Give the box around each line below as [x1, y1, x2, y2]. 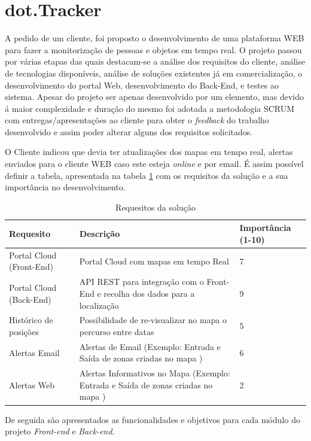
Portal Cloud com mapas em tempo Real [79, 254, 229, 267]
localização [79, 299, 119, 311]
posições [9, 325, 39, 337]
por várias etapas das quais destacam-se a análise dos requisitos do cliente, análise [5, 55, 306, 68]
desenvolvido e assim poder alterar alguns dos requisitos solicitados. [5, 125, 253, 138]
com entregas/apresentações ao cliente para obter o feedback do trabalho [5, 114, 269, 126]
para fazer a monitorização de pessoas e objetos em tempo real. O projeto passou [5, 43, 302, 56]
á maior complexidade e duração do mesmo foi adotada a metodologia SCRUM [5, 102, 295, 114]
